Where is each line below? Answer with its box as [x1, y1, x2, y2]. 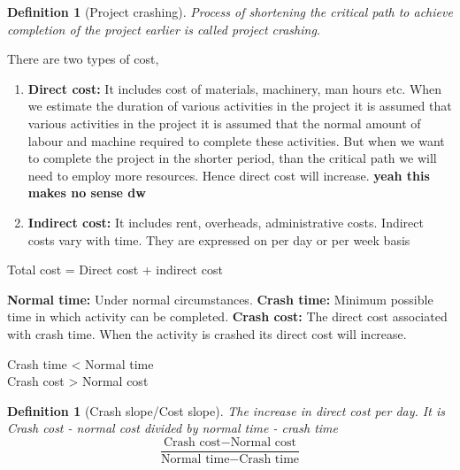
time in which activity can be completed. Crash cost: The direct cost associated [7, 307, 448, 326]
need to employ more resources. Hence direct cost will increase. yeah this [27, 166, 430, 184]
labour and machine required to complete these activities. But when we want [27, 131, 445, 150]
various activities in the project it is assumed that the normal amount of [27, 113, 421, 132]
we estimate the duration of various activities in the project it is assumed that [27, 96, 452, 115]
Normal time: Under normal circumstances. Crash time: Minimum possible [7, 289, 433, 308]
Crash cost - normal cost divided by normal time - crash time [7, 419, 338, 437]
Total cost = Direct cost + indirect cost [7, 260, 223, 279]
